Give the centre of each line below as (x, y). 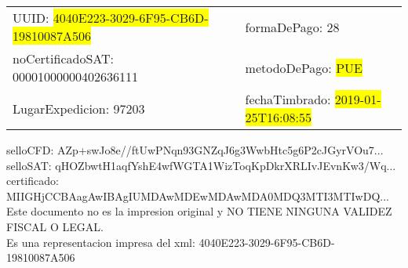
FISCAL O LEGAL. (55, 226)
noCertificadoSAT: (63, 58)
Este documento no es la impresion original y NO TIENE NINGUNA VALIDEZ (199, 211)
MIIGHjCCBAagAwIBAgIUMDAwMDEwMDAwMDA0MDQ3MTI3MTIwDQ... (198, 196)
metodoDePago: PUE (304, 67)
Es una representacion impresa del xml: (101, 242)
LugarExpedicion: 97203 (79, 108)
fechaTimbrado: (288, 99)
